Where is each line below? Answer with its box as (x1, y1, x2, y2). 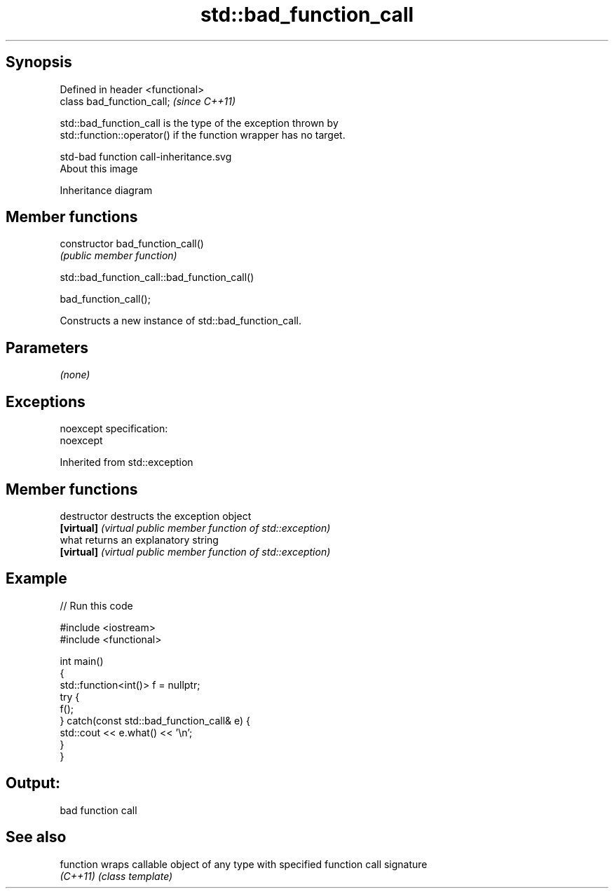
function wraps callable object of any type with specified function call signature (60, 858, 428, 870)
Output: (6, 774, 60, 792)
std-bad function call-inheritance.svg (60, 150, 232, 163)
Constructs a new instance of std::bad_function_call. (60, 315, 301, 327)
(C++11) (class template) (60, 869, 173, 882)
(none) (60, 369, 90, 381)
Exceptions (6, 392, 86, 411)
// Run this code (60, 599, 133, 612)
